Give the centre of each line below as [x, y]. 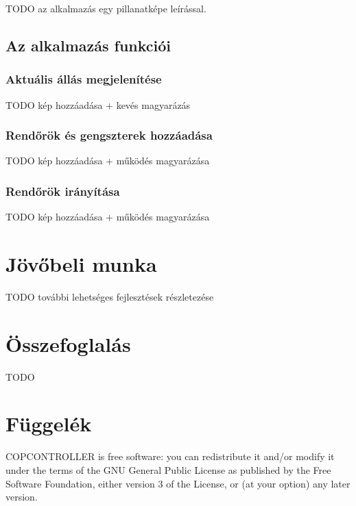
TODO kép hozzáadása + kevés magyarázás [98, 104]
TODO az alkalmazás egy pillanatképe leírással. [106, 8]
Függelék [49, 423]
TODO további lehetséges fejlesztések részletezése [110, 296]
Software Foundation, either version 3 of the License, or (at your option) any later [178, 483]
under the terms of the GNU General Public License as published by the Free [168, 469]
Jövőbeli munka [81, 264]
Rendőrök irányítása [63, 191]
